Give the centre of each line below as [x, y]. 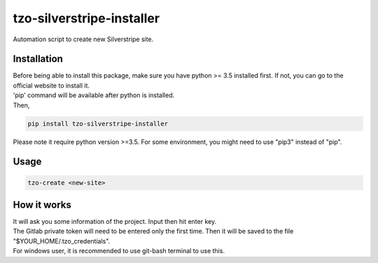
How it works [42, 205]
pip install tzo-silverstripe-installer [98, 123]
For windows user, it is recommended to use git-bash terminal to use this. [119, 251]
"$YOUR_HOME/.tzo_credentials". [62, 241]
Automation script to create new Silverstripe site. [83, 39]
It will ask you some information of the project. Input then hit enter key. [115, 222]
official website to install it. [51, 85]
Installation [38, 59]
